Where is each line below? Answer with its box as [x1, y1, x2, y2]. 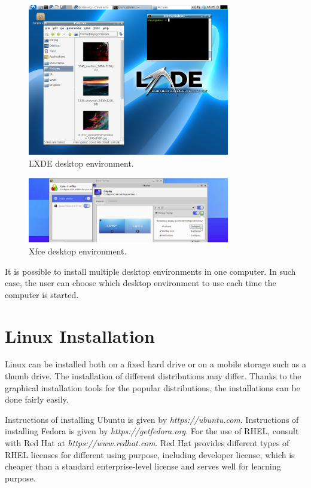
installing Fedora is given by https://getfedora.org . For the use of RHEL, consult [5, 425, 299, 437]
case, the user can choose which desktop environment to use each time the [5, 277, 276, 289]
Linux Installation [5, 323, 155, 348]
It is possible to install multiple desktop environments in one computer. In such [5, 265, 296, 277]
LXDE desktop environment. [29, 157, 134, 170]
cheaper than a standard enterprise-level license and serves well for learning [5, 460, 281, 472]
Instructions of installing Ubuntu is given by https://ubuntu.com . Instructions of [5, 413, 299, 425]
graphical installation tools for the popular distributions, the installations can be [5, 381, 300, 394]
